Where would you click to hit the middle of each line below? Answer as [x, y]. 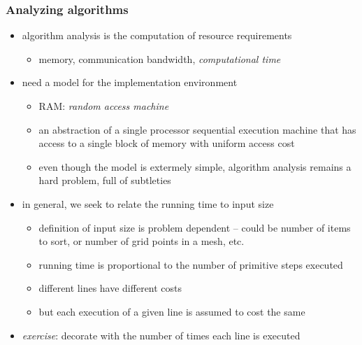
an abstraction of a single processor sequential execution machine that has [197, 129]
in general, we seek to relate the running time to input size [148, 203]
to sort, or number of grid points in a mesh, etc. [142, 241]
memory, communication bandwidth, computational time [160, 58]
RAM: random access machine [104, 106]
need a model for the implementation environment [130, 82]
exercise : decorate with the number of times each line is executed [161, 335]
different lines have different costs [110, 288]
